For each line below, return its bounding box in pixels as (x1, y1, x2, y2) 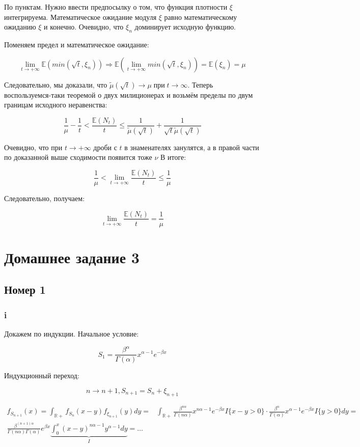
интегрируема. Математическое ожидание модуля (4, 11, 157, 22)
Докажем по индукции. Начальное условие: (4, 328, 139, 339)
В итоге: (160, 152, 186, 162)
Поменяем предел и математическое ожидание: (4, 39, 149, 49)
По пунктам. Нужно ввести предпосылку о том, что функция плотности (4, 2, 228, 12)
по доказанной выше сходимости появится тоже (4, 152, 152, 162)
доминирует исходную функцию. (134, 21, 236, 32)
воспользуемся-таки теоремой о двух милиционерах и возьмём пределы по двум (4, 89, 253, 100)
